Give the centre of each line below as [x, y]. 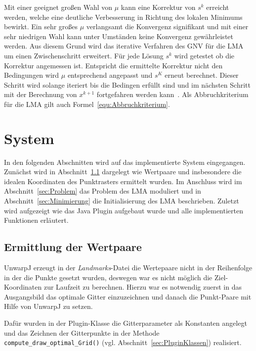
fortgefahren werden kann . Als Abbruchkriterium [172, 94]
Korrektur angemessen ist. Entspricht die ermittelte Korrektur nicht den [113, 65]
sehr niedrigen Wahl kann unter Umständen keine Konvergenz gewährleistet [119, 36]
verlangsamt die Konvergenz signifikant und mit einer [167, 26]
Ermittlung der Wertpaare [73, 247]
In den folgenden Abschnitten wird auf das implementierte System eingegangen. [125, 162]
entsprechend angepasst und [110, 75]
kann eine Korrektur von [158, 7]
